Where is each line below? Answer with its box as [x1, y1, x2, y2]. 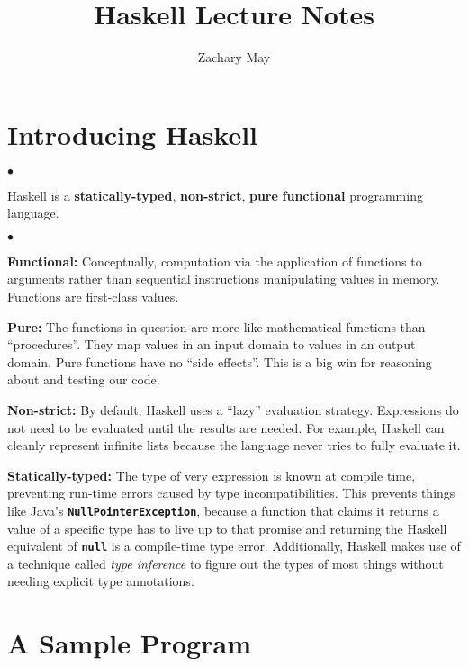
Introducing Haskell [7, 115, 258, 152]
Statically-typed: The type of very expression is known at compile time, [7, 465, 416, 484]
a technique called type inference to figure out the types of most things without [7, 553, 444, 572]
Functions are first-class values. [7, 287, 179, 306]
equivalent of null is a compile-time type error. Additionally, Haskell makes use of [7, 536, 461, 555]
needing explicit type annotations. [7, 571, 194, 590]
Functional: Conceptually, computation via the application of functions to [7, 251, 422, 270]
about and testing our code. [7, 370, 160, 389]
